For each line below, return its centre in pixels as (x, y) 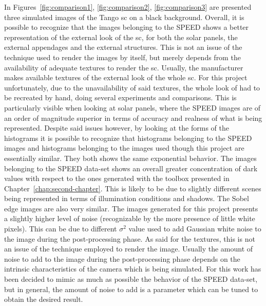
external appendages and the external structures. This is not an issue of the (123, 47)
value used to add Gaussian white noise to (195, 229)
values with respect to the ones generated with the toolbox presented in (117, 178)
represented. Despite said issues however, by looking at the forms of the (117, 128)
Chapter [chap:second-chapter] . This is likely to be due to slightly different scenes (133, 188)
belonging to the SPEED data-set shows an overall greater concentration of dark (131, 168)
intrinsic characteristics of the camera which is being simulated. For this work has (133, 269)
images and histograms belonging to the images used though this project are (124, 148)
